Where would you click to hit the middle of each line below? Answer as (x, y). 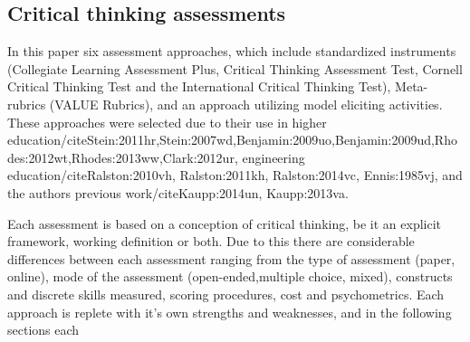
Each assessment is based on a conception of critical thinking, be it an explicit (225, 223)
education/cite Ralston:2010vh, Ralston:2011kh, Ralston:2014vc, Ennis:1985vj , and (235, 175)
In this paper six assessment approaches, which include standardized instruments (232, 51)
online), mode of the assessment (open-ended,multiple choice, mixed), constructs (230, 276)
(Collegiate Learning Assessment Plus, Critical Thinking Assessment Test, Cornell (235, 68)
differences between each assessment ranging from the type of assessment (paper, (231, 258)
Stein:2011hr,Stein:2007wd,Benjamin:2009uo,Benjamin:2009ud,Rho (272, 140)
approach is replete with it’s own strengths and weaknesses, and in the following (230, 312)
